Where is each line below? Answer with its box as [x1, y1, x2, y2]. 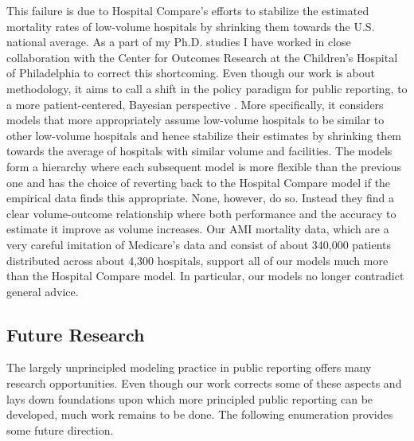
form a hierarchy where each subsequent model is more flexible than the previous [6, 158, 401, 174]
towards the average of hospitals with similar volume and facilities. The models [6, 142, 393, 159]
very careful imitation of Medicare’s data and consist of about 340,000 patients [6, 236, 392, 252]
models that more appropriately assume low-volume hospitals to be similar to [6, 111, 385, 128]
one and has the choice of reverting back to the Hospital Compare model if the [6, 174, 391, 190]
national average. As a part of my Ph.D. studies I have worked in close [6, 33, 351, 50]
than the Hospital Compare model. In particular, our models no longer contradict [6, 267, 404, 284]
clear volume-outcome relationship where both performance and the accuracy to [6, 205, 396, 221]
